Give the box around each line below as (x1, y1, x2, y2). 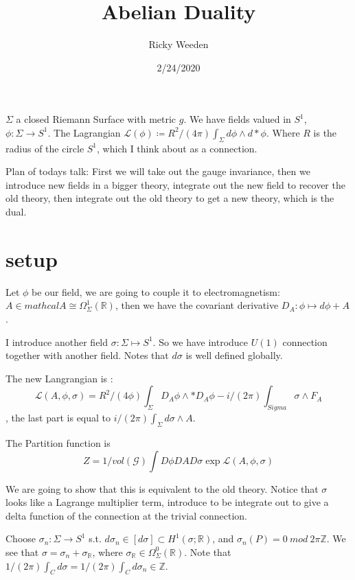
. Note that (184, 544, 231, 559)
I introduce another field (5, 334, 108, 349)
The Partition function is (5, 435, 111, 450)
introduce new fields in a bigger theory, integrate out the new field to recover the (5, 177, 345, 192)
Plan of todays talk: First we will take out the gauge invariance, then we (5, 164, 310, 178)
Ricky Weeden (148, 37, 209, 51)
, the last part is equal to (5, 410, 111, 425)
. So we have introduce (152, 334, 249, 349)
